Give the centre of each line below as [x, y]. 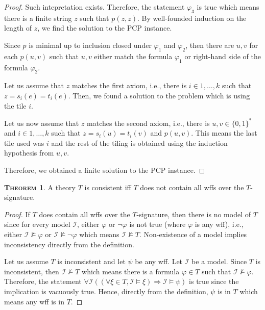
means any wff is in [34, 301]
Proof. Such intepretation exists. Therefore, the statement [94, 7]
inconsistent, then [32, 271]
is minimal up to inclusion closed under [90, 45]
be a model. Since [219, 261]
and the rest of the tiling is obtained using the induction [139, 143]
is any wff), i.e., [219, 224]
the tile [15, 105]
